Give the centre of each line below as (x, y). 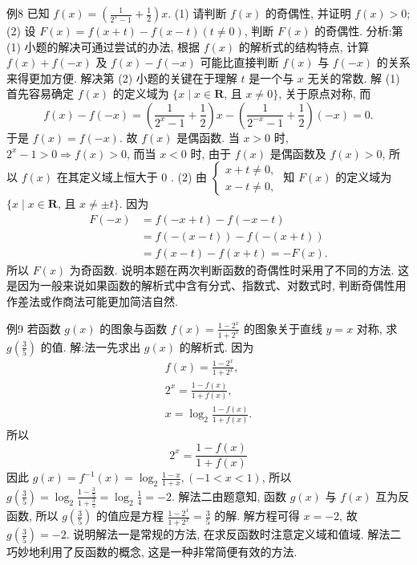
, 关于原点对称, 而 (325, 93)
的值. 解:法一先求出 (91, 346)
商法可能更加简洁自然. (120, 301)
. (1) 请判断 (197, 13)
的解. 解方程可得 (257, 516)
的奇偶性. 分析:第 (359, 30)
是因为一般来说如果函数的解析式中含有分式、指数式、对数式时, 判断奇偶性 (201, 285)
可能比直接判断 (239, 62)
